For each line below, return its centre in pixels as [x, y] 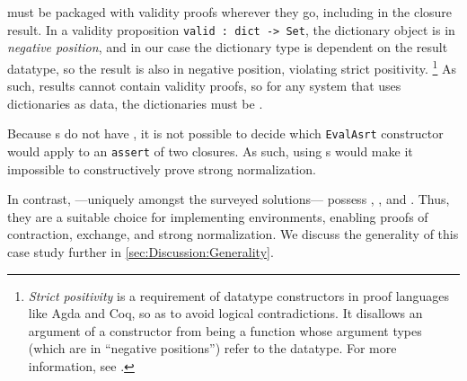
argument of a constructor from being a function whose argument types [225, 330]
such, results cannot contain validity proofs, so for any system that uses [204, 86]
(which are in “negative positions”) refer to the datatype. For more [212, 348]
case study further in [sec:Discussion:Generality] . [141, 251]
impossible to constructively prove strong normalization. [162, 168]
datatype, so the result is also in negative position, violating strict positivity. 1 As [232, 66]
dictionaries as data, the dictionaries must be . [135, 103]
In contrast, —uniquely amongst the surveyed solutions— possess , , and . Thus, [229, 199]
